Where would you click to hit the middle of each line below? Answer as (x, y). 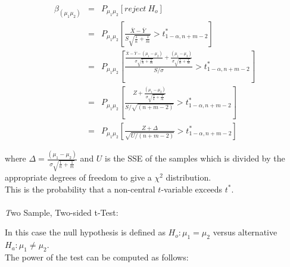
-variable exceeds (192, 189)
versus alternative (245, 232)
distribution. (188, 177)
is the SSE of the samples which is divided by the (195, 158)
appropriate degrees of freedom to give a (78, 177)
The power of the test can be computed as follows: (97, 257)
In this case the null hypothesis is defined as (85, 232)
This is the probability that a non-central (80, 189)
